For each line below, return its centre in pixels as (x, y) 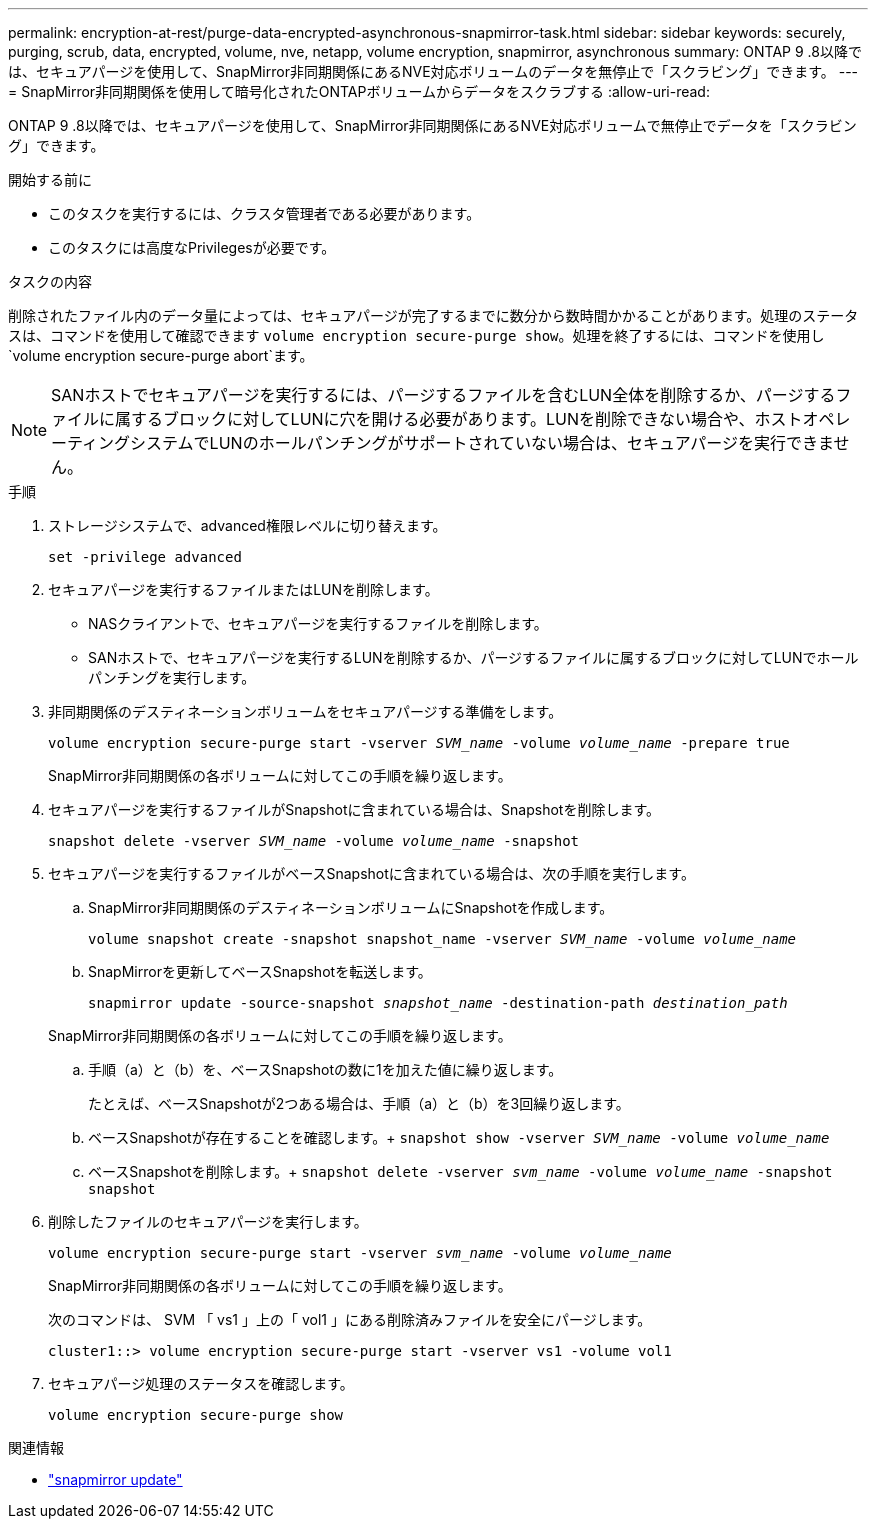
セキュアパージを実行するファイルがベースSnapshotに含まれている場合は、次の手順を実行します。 (371, 873)
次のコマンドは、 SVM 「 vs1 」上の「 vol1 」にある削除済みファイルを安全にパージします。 (350, 1319)
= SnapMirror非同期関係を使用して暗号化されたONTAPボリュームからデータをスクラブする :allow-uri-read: (359, 91)
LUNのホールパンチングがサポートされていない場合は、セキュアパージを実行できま (521, 443)
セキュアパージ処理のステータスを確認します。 (201, 1383)
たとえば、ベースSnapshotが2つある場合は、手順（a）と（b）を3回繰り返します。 (359, 1103)
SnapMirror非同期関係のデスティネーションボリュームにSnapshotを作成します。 (351, 907)
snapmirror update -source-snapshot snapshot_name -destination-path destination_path (438, 1003)
